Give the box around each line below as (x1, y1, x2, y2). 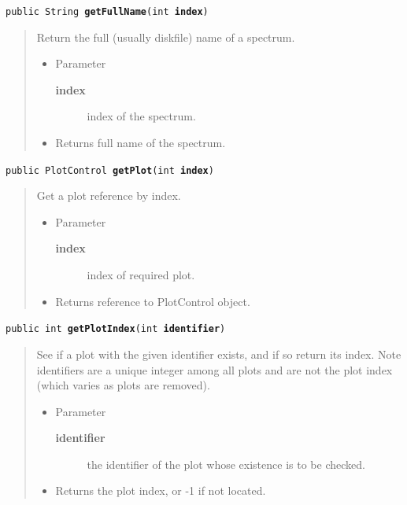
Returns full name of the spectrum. (55, 135, 226, 151)
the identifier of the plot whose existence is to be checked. (87, 455, 365, 472)
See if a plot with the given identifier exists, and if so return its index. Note (36, 345, 401, 362)
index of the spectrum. (87, 108, 196, 124)
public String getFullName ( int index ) (6, 6, 209, 17)
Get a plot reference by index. (36, 187, 181, 204)
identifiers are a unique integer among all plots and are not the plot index (36, 361, 393, 378)
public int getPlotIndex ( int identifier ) (6, 323, 226, 335)
